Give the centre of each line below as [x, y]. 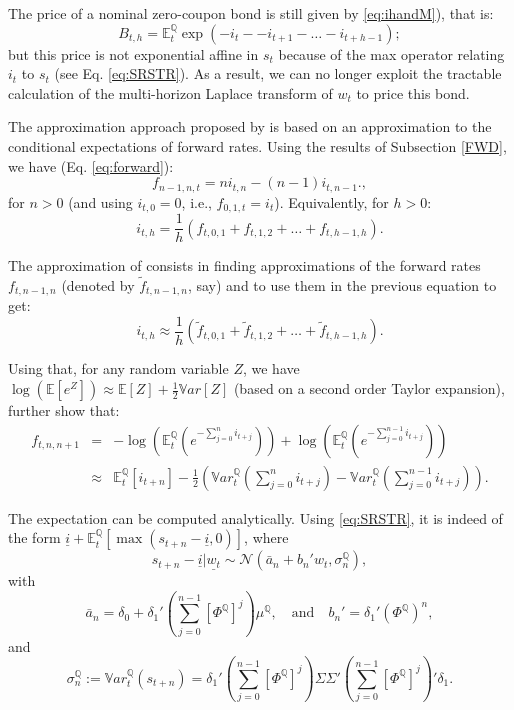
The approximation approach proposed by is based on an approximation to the [250, 126]
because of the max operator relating [391, 53]
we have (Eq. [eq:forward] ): [91, 165]
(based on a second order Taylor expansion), [369, 388]
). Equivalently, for [331, 201]
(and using [100, 201]
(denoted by [98, 284]
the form [34, 537]
